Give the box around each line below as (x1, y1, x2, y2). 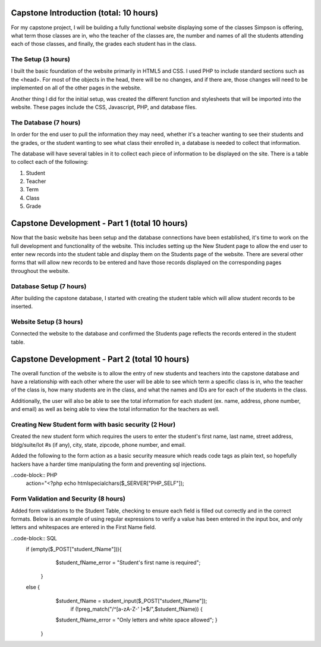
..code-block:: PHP (11, 471, 58, 478)
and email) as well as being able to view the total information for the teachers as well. (11, 406, 220, 413)
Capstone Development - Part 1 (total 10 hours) (11, 218, 188, 229)
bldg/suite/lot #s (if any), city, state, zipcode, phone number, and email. (11, 441, 186, 448)
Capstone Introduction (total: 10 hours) (11, 8, 159, 18)
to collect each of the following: (11, 158, 89, 166)
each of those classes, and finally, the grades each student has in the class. (11, 41, 197, 48)
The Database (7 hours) (11, 118, 81, 126)
